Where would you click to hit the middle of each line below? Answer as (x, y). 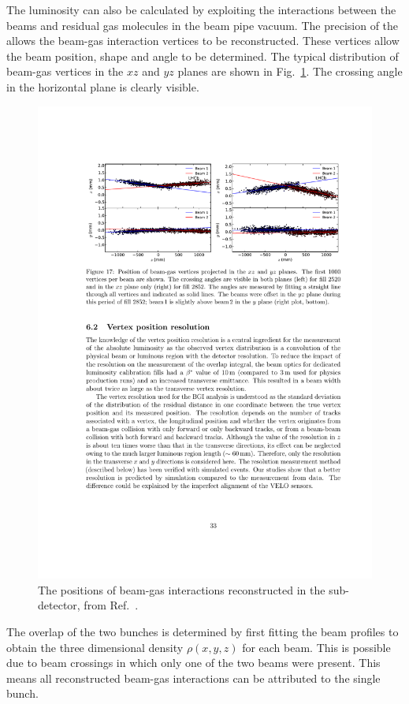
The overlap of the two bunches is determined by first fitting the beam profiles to (203, 632)
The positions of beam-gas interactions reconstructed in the (182, 589)
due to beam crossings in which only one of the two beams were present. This (193, 663)
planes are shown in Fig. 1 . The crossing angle (290, 71)
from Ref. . (111, 605)
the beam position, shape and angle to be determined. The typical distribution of (203, 56)
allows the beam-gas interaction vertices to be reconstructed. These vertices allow (203, 41)
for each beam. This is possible (316, 647)
